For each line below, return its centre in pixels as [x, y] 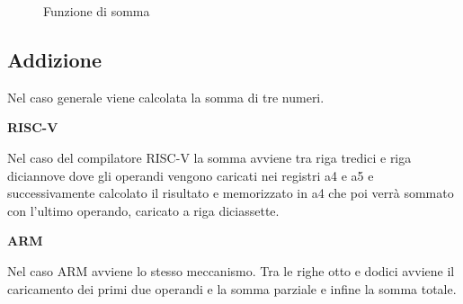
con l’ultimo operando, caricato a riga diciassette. [143, 210]
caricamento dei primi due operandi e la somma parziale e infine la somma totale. [232, 288]
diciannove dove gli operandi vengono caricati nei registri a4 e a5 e [191, 175]
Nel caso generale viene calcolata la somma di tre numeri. [166, 97]
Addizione [55, 59]
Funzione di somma [97, 11]
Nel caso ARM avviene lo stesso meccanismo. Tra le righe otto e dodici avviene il [231, 270]
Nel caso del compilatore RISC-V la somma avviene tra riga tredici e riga [209, 157]
